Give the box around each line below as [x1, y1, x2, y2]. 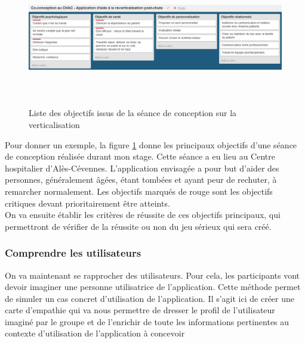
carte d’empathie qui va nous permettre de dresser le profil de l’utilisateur [5, 304, 275, 316]
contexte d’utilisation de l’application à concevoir [5, 327, 185, 339]
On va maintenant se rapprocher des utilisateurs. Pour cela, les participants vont [5, 269, 300, 281]
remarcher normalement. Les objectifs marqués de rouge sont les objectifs [5, 185, 273, 197]
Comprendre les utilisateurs [5, 245, 141, 260]
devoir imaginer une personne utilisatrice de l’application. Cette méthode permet [5, 280, 301, 293]
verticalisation [29, 118, 80, 130]
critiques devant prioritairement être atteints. [5, 197, 170, 209]
